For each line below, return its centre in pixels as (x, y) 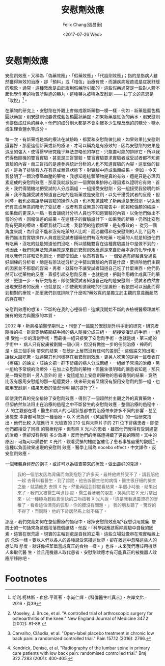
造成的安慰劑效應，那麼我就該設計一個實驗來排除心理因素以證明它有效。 (82, 183)
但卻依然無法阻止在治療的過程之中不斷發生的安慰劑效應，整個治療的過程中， (82, 404)
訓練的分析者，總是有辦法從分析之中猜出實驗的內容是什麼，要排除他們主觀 (84, 262)
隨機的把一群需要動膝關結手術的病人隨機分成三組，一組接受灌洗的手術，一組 (82, 332)
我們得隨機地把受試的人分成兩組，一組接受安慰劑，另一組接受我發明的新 (87, 188)
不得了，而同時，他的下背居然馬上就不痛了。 (62, 511)
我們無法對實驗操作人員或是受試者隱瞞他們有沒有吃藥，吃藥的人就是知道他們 (82, 238)
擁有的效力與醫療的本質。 (31, 316)
